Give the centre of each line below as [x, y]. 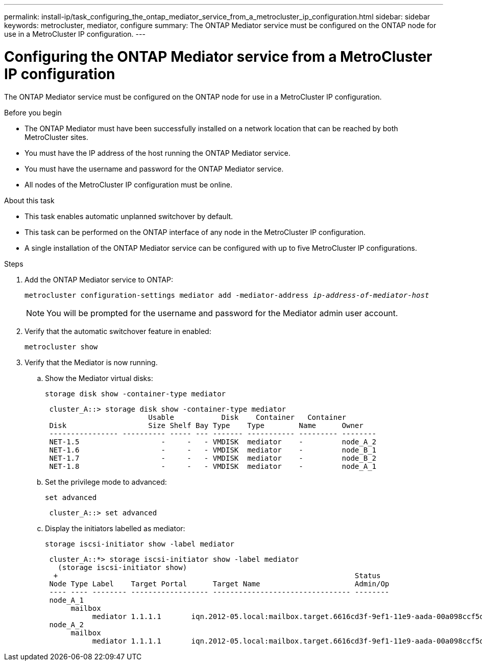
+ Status [217, 575]
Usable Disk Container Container [247, 417]
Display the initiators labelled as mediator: [115, 528]
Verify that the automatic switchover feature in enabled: [118, 331]
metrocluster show [61, 347]
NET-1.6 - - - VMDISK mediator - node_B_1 [213, 450]
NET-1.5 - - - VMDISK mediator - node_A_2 [213, 442]
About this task [29, 200]
